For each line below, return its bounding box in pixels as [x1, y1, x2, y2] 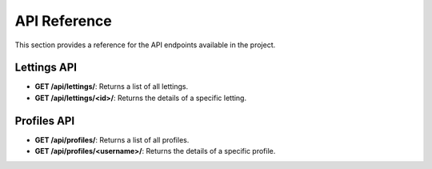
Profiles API [14, 114, 75, 127]
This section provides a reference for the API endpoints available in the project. [14, 40, 276, 50]
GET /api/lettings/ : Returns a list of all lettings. [34, 82, 189, 91]
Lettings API [14, 61, 78, 74]
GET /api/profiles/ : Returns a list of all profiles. [34, 135, 190, 144]
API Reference [14, 12, 112, 30]
